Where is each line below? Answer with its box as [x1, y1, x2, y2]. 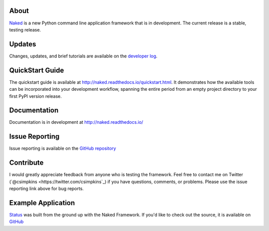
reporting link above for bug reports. [9, 186, 84, 192]
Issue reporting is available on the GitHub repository [9, 145, 117, 152]
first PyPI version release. [9, 93, 62, 99]
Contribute [9, 159, 44, 167]
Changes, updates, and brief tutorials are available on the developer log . [9, 53, 158, 59]
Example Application [9, 199, 75, 207]
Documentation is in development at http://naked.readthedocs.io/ [9, 119, 143, 125]
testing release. [9, 26, 41, 32]
